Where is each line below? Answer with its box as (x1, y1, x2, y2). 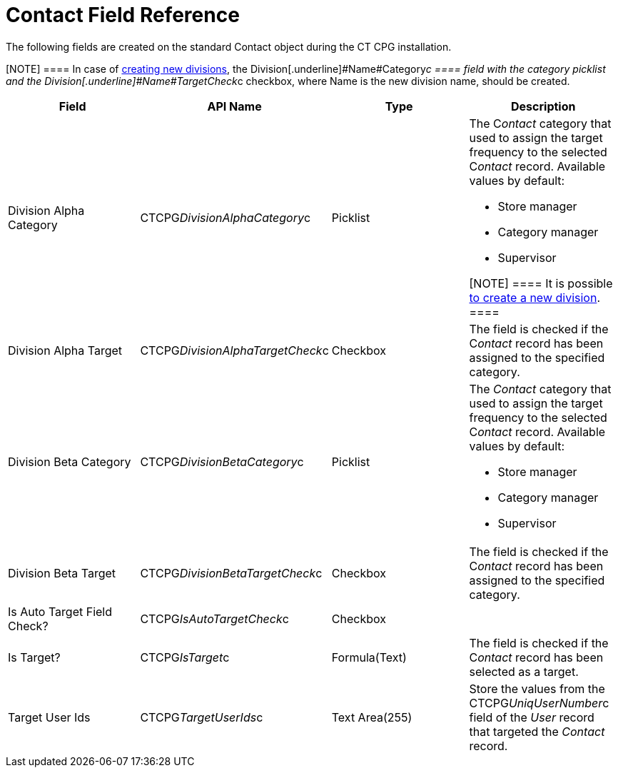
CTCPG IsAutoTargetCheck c (140, 611, 289, 626)
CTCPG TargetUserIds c (140, 709, 263, 724)
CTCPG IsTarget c (140, 650, 230, 665)
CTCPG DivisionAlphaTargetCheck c (140, 343, 329, 358)
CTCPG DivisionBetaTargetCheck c (140, 565, 323, 580)
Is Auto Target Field (8, 604, 113, 619)
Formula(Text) (331, 650, 407, 665)
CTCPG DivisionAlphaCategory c (140, 210, 311, 225)
